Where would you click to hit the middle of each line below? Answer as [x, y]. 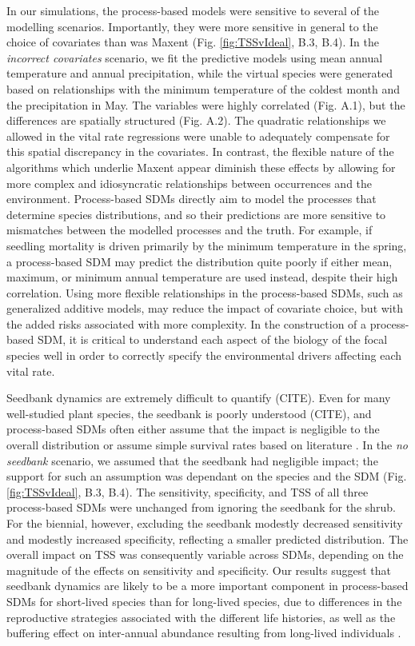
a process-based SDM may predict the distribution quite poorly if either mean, [200, 261]
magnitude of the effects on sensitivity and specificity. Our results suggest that [199, 570]
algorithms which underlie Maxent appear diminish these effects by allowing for [201, 167]
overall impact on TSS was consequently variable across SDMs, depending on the [205, 554]
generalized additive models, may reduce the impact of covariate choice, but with [205, 308]
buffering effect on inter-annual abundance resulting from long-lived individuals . [204, 633]
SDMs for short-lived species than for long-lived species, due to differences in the [204, 601]
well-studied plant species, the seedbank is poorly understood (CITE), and [189, 413]
